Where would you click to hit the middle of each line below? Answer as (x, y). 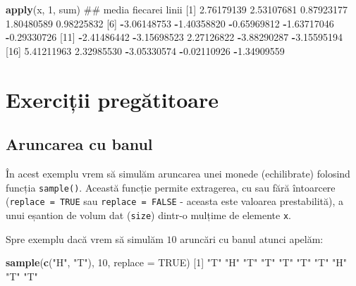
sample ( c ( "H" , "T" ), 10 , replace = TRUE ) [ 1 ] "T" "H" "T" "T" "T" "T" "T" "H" (177, 262)
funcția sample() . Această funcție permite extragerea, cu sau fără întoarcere (171, 187)
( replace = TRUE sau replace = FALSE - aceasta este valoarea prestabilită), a (175, 201)
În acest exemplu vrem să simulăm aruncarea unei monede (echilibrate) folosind (178, 173)
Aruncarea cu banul (79, 144)
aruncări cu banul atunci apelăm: (252, 238)
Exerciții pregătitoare (112, 99)
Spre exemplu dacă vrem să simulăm (85, 238)
